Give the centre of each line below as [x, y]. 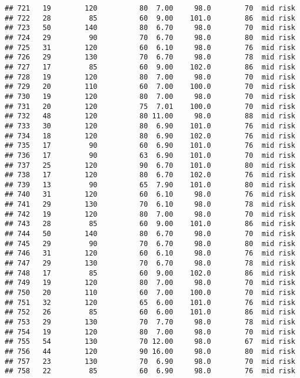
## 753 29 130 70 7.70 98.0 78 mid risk [150, 322]
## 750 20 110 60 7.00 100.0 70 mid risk [150, 293]
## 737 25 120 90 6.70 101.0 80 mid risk [150, 165]
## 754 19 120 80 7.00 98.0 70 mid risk [150, 332]
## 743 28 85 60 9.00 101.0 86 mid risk [150, 224]
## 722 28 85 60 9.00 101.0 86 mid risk [150, 18]
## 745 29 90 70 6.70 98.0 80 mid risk [150, 243]
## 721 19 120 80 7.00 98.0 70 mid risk [150, 8]
